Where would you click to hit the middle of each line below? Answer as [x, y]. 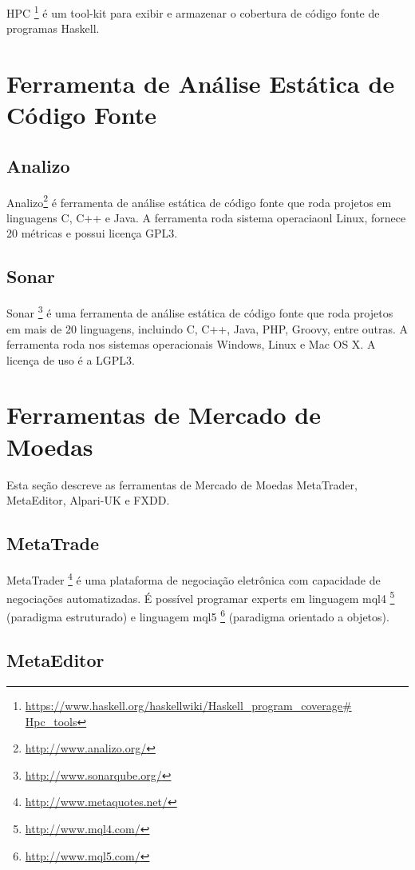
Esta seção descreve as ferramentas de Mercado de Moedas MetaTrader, [182, 484]
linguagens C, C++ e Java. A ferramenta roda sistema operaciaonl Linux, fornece [206, 217]
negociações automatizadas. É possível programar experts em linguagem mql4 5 [201, 597]
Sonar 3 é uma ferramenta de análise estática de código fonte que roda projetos [200, 311]
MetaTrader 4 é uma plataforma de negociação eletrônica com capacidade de [194, 578]
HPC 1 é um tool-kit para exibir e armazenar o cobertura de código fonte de [193, 12]
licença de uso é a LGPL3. [71, 359]
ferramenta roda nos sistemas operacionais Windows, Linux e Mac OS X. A [191, 344]
